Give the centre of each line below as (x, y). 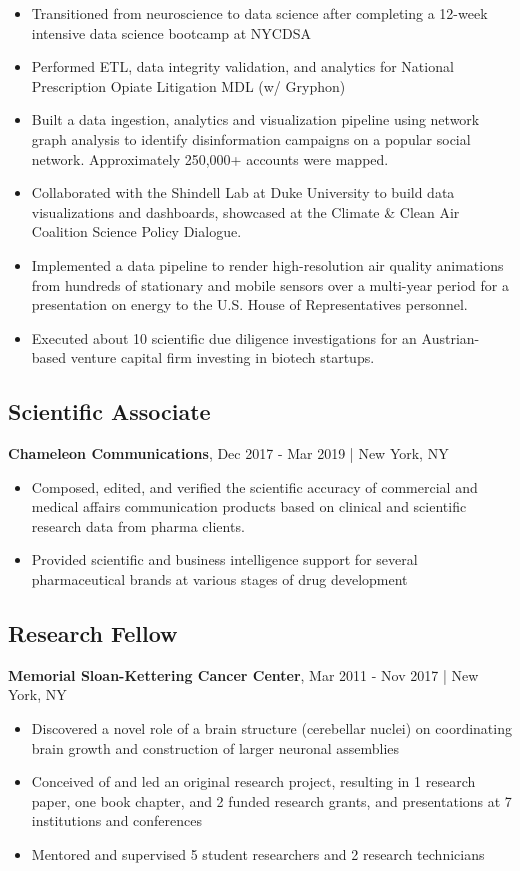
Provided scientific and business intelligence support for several (224, 559)
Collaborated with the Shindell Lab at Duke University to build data (243, 192)
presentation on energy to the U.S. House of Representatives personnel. (249, 304)
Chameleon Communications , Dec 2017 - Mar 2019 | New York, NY (228, 453)
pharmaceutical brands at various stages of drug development (219, 579)
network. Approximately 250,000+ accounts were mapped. (210, 158)
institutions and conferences (117, 820)
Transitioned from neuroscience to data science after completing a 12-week (259, 13)
